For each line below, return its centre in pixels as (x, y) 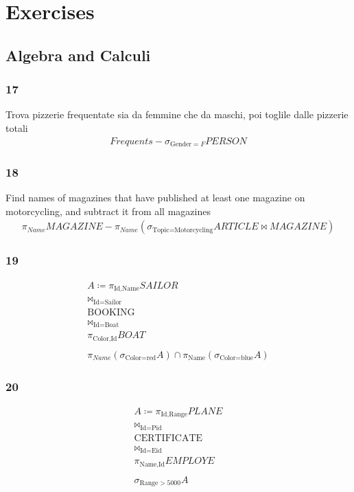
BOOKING (111, 312)
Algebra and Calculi (78, 55)
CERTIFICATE (168, 438)
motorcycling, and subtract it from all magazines (108, 211)
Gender (181, 145)
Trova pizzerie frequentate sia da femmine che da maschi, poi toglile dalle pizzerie (177, 114)
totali (17, 127)
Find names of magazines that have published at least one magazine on (155, 198)
